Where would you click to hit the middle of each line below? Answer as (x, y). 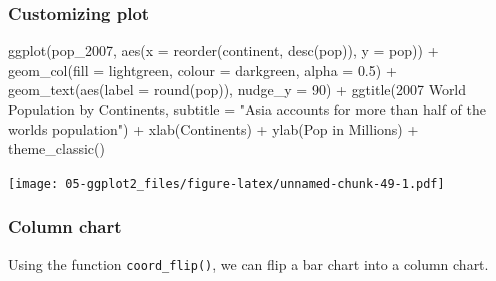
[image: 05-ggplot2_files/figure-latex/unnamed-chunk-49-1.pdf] (226, 183)
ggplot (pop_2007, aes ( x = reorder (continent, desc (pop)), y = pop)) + (223, 50)
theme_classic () (56, 148)
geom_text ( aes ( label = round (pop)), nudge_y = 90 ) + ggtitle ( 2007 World (237, 89)
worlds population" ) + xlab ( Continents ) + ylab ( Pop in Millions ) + (213, 128)
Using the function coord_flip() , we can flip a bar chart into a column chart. (248, 263)
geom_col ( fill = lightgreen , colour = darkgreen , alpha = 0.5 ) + (202, 69)
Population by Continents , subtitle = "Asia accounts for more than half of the (247, 109)
